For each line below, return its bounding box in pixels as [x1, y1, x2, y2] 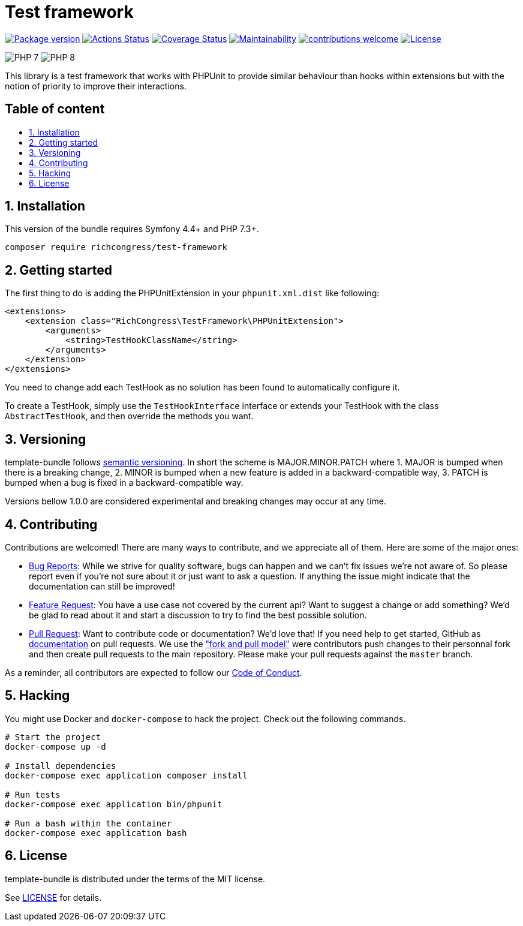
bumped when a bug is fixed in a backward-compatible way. [5, 477, 244, 488]
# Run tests [5, 789, 61, 799]
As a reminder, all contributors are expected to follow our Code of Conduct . [5, 667, 302, 678]
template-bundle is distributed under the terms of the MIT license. [5, 873, 266, 884]
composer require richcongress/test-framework [5, 242, 227, 252]
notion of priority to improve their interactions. [5, 80, 187, 91]
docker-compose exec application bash [5, 828, 187, 838]
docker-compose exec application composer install [5, 770, 248, 780]
